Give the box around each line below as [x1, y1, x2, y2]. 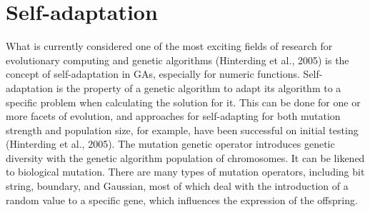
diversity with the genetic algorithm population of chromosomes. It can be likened [6, 150, 365, 165]
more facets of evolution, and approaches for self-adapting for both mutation [6, 108, 341, 123]
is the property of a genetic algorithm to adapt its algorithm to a [56, 80, 341, 95]
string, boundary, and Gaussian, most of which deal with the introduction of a [6, 178, 349, 193]
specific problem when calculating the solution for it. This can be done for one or [6, 94, 361, 109]
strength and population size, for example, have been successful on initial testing [6, 122, 359, 137]
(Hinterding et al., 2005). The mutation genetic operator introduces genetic [6, 136, 335, 151]
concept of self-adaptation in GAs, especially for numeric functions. [6, 66, 300, 81]
